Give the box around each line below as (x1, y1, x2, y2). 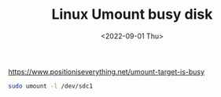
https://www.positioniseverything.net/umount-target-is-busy (8, 66, 205, 76)
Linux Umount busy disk (51, 5, 213, 23)
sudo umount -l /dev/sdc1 (8, 82, 93, 90)
